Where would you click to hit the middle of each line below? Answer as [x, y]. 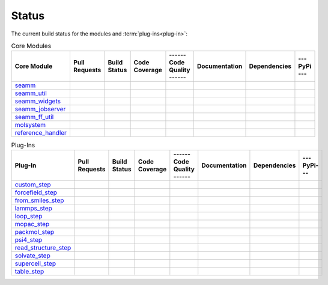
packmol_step [35, 231]
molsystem [30, 125]
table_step [29, 271]
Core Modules [31, 46]
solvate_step [32, 256]
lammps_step [33, 208]
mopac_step [32, 224]
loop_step [29, 216]
